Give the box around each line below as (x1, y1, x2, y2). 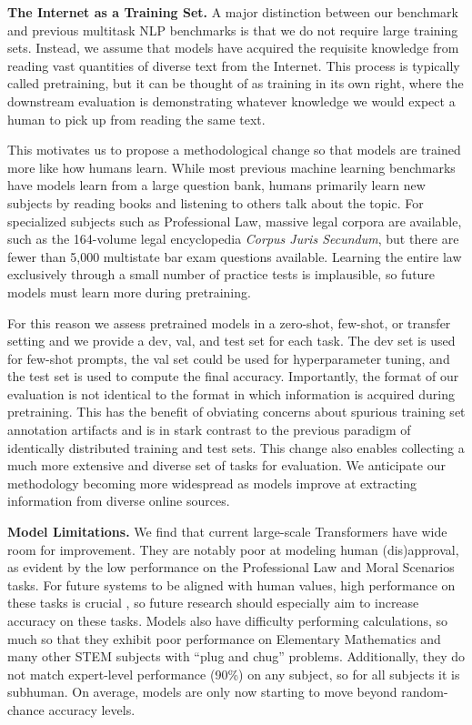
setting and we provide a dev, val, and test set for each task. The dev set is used (7, 331, 456, 350)
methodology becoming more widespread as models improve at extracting (7, 473, 417, 492)
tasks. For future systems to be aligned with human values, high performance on (7, 575, 456, 594)
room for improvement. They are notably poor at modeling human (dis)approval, (7, 539, 459, 559)
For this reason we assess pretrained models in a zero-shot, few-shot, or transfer (7, 313, 451, 332)
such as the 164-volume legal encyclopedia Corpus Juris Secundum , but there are (7, 229, 459, 248)
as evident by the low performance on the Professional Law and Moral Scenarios (7, 558, 455, 577)
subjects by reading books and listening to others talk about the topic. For (7, 193, 424, 212)
